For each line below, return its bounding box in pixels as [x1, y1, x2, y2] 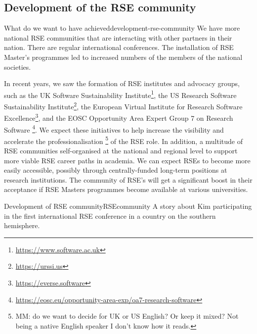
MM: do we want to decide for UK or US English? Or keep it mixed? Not [15, 311, 239, 321]
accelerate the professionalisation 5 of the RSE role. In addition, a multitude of [4, 134, 243, 146]
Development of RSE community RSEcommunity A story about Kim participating [4, 200, 252, 211]
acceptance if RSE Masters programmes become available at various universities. [4, 184, 248, 194]
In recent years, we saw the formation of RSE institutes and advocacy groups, [4, 78, 240, 89]
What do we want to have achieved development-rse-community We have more [4, 23, 240, 33]
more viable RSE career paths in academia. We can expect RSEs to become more [4, 155, 251, 165]
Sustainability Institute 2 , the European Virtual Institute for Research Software [4, 100, 243, 111]
